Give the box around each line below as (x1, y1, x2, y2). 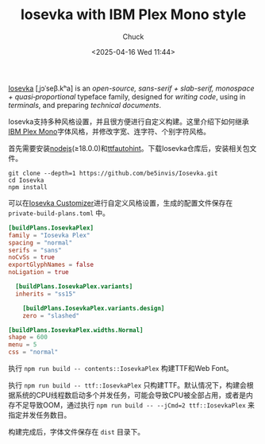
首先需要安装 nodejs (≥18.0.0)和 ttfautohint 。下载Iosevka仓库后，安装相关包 (8, 143, 250, 153)
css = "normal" (8, 348, 59, 357)
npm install (8, 183, 48, 191)
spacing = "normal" (8, 238, 73, 247)
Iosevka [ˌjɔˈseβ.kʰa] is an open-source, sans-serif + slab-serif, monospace (8, 83, 255, 93)
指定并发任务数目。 (8, 411, 71, 420)
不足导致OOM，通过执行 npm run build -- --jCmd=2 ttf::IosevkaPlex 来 (14, 400, 255, 410)
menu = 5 (8, 341, 37, 349)
